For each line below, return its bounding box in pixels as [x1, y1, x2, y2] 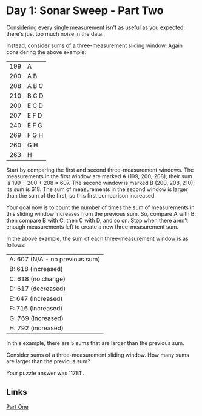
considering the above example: [6, 48, 87, 55]
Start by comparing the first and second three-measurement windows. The [6, 166, 194, 173]
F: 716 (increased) [9, 304, 63, 312]
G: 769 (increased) [9, 314, 64, 322]
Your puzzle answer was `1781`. [6, 369, 85, 377]
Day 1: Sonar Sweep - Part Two [6, 4, 164, 18]
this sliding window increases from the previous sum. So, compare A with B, [6, 210, 197, 217]
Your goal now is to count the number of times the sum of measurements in [6, 204, 195, 211]
